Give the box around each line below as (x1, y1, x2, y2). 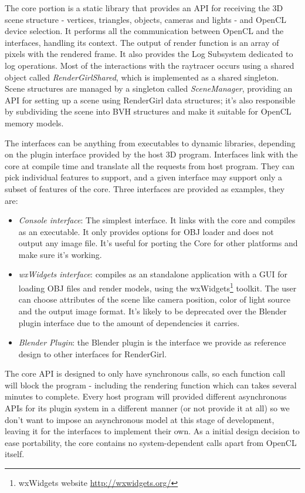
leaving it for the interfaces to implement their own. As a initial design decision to (5, 425, 300, 437)
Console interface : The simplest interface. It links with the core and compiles (18, 214, 296, 226)
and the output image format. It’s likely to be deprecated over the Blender (18, 304, 287, 317)
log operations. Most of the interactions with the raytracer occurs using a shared (5, 59, 294, 71)
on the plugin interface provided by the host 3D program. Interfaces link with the (5, 148, 298, 160)
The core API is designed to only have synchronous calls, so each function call (5, 367, 286, 380)
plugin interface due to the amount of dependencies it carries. (18, 316, 240, 328)
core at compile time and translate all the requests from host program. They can (5, 159, 295, 172)
